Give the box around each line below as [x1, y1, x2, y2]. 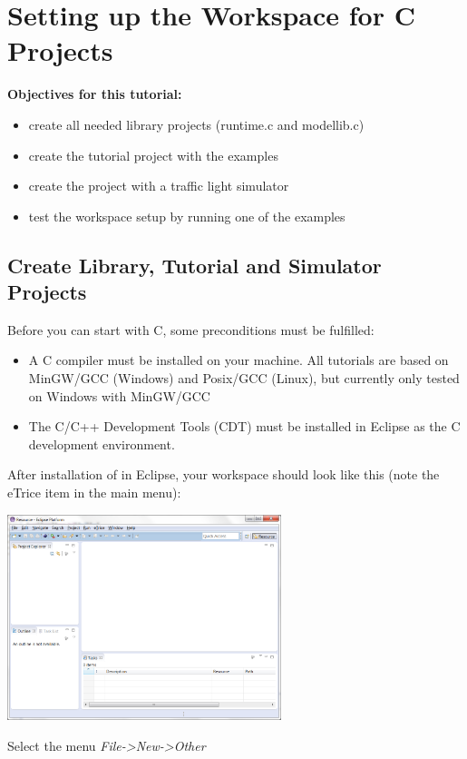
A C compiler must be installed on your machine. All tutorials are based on [28, 350, 449, 370]
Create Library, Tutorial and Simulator [7, 251, 382, 279]
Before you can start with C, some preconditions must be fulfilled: [7, 320, 375, 339]
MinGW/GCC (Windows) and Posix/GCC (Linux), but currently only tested [28, 369, 460, 388]
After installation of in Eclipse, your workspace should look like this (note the [7, 465, 440, 484]
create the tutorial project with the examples [28, 145, 278, 164]
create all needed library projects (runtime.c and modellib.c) [28, 114, 365, 133]
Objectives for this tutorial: [7, 84, 182, 103]
